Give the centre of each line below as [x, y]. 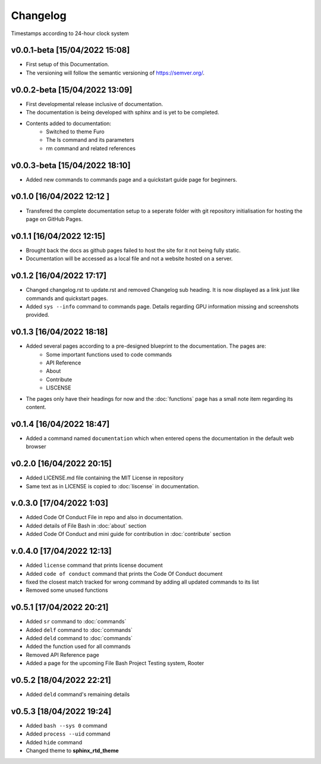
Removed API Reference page [62, 654]
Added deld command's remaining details [78, 694]
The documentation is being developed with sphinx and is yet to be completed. [122, 113]
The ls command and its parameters [90, 140]
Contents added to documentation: [69, 123]
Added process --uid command [68, 734]
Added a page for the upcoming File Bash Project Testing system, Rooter [115, 663]
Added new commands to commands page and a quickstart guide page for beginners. [131, 179]
